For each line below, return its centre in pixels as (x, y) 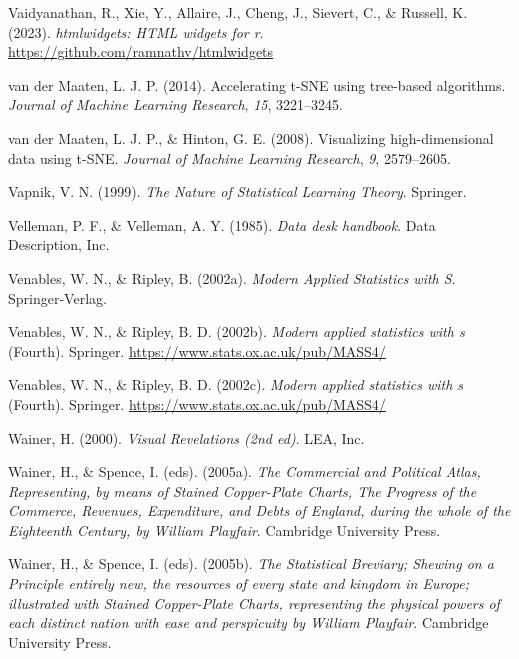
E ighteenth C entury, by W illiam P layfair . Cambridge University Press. (224, 529)
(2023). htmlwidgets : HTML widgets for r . (136, 31)
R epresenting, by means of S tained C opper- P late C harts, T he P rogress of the (242, 490)
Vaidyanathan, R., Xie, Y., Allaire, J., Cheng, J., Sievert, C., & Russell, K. (238, 12)
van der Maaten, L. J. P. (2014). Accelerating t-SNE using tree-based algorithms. (257, 84)
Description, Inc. (59, 244)
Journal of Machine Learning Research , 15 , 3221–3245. (175, 104)
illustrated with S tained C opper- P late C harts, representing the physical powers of (254, 602)
